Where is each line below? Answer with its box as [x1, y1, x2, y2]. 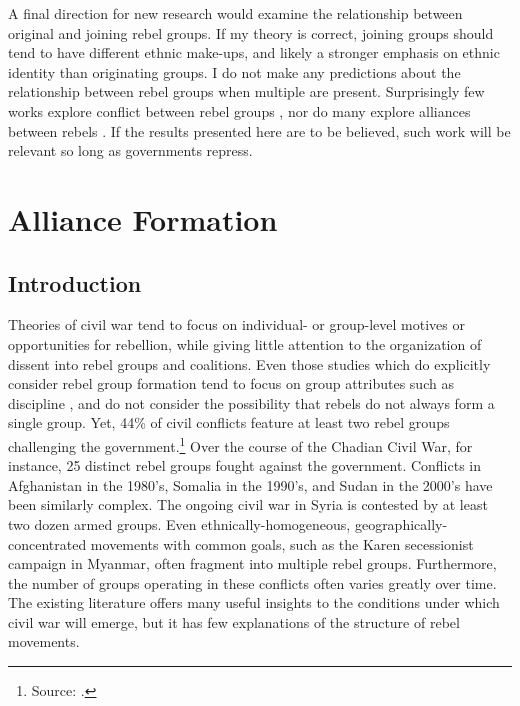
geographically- [354, 513, 448, 534]
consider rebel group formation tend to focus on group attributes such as [8, 373, 454, 394]
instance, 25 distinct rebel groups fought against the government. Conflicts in [8, 455, 482, 476]
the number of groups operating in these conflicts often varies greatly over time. [8, 572, 497, 593]
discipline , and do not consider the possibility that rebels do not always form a [8, 392, 495, 413]
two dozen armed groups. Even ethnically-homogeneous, [8, 513, 351, 534]
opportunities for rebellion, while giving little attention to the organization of [8, 333, 482, 354]
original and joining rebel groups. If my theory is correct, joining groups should [8, 22, 494, 43]
